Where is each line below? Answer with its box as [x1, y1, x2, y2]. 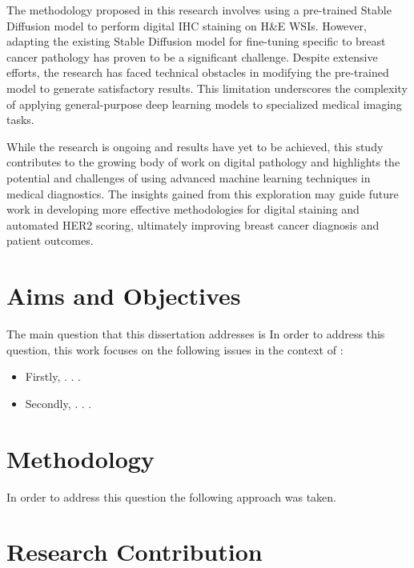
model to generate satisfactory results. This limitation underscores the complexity [6, 79, 408, 96]
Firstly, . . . [25, 368, 81, 385]
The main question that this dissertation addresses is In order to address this [6, 326, 385, 342]
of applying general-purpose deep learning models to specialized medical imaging [6, 95, 402, 112]
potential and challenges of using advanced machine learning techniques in [6, 169, 371, 186]
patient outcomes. [6, 232, 94, 249]
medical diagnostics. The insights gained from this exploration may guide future [6, 185, 399, 202]
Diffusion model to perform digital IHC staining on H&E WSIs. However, [6, 17, 367, 34]
